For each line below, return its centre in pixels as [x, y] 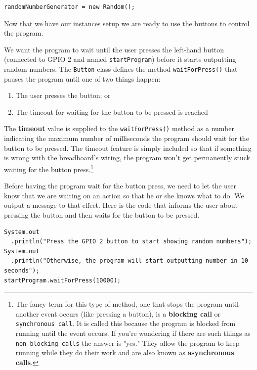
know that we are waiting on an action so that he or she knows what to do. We [124, 195]
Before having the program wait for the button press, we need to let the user [120, 186]
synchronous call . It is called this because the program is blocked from [126, 323]
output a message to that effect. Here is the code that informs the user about [121, 205]
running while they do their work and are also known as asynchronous [125, 352]
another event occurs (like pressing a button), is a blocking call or [118, 313]
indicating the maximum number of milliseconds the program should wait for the [127, 138]
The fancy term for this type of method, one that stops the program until [127, 304]
